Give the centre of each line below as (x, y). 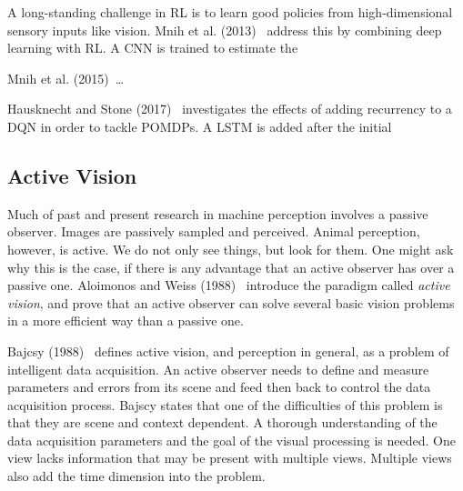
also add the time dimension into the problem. (136, 476)
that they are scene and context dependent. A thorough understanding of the (222, 422)
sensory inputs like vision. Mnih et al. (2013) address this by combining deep (225, 30)
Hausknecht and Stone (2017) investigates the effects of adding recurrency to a (230, 109)
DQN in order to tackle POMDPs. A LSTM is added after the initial (200, 126)
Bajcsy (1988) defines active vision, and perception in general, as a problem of (228, 351)
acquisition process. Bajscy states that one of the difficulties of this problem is (225, 404)
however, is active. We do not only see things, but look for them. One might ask (231, 249)
